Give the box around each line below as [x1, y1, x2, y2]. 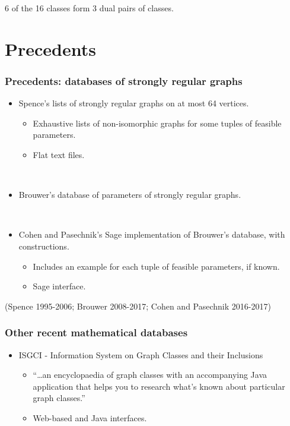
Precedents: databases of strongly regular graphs [5, 73, 243, 88]
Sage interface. [33, 280, 86, 292]
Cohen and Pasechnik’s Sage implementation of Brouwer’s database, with [18, 228, 285, 241]
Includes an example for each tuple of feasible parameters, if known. [33, 260, 280, 272]
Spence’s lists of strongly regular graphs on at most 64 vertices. [18, 97, 249, 109]
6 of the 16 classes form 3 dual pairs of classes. [5, 2, 174, 14]
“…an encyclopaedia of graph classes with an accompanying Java [33, 368, 267, 381]
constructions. [18, 239, 69, 252]
